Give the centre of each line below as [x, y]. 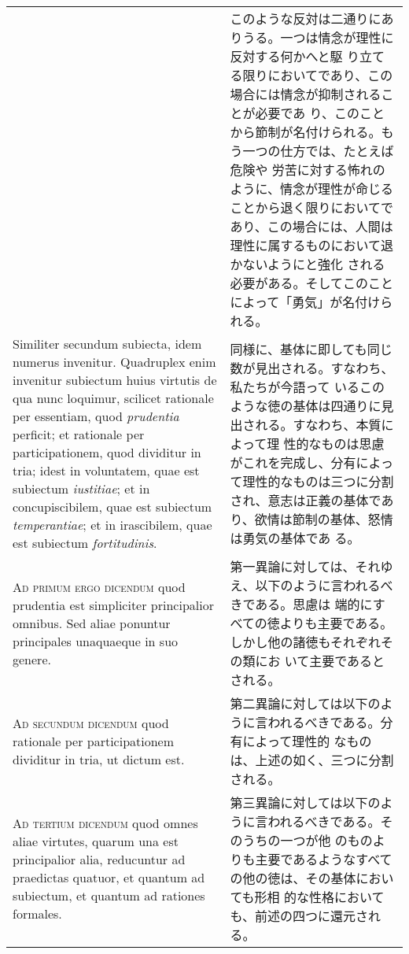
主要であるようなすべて [324, 859]
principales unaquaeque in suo [96, 641]
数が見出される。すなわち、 [312, 368]
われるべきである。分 [330, 722]
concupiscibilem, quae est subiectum [112, 507]
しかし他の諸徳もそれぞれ [306, 642]
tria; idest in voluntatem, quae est [106, 470]
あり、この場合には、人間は [311, 226]
